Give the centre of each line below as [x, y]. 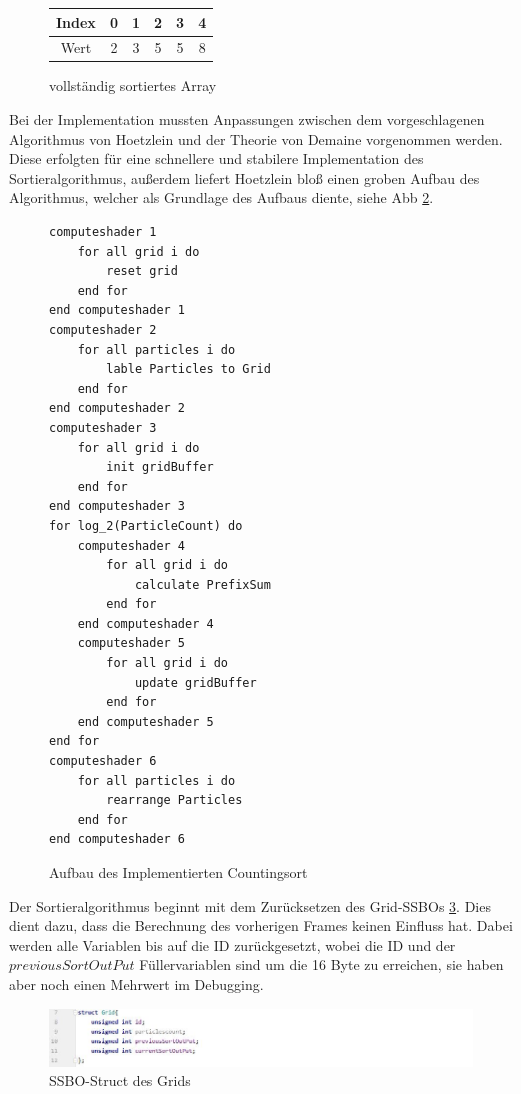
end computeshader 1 [117, 310]
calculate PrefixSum [202, 584]
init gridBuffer [160, 467]
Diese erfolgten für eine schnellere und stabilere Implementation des [216, 158]
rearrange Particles [174, 800]
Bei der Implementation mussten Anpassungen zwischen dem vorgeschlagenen [247, 119]
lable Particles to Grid [188, 369]
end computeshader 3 [117, 506]
